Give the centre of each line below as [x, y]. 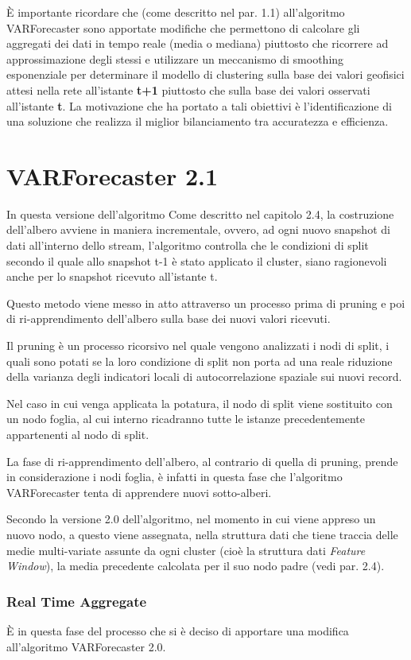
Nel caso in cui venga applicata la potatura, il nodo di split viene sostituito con [200, 403]
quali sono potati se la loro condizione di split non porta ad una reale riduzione [200, 361]
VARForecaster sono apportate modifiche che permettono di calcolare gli [183, 27]
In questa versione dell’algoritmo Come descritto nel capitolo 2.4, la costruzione [200, 214]
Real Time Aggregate [77, 601]
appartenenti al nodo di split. [78, 434]
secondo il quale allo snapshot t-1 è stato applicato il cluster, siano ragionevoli [197, 260]
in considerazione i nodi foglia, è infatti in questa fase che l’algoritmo [174, 477]
